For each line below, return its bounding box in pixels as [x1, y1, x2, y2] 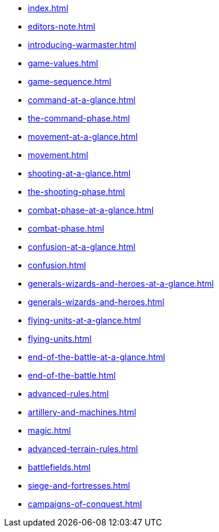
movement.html [28, 150, 88, 160]
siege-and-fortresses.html [28, 480, 130, 491]
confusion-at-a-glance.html [28, 242, 136, 252]
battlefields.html [28, 462, 91, 472]
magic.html [28, 425, 71, 435]
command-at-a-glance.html [28, 95, 136, 105]
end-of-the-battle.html [28, 370, 116, 380]
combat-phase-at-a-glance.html [28, 205, 154, 215]
